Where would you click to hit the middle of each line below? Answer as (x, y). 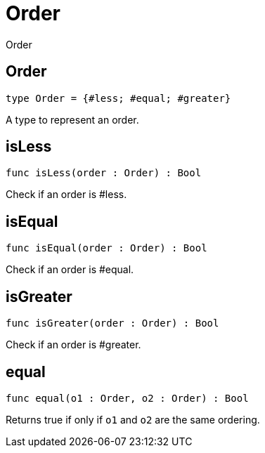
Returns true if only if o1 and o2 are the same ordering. (133, 419)
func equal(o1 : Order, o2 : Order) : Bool (127, 398)
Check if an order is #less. (66, 195)
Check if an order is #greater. (73, 345)
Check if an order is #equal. (70, 270)
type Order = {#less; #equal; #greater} (118, 98)
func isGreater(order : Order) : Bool (112, 323)
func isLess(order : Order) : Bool (104, 173)
